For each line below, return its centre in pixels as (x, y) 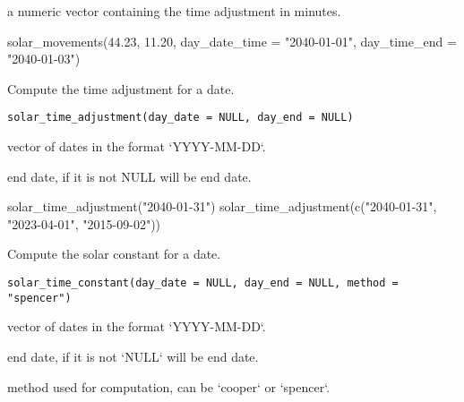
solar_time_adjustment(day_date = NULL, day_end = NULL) (180, 118)
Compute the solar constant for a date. (114, 254)
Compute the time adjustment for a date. (121, 88)
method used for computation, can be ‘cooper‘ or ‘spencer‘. (169, 386)
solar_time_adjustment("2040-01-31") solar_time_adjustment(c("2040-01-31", (222, 206)
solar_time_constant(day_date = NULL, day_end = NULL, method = (203, 283)
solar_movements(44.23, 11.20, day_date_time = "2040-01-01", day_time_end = (232, 41)
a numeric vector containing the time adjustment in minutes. (174, 11)
